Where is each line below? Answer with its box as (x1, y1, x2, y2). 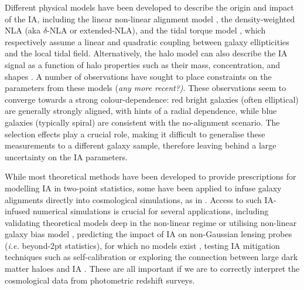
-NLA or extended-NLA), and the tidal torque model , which (47, 24, 266, 36)
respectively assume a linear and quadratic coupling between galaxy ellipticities (5, 35, 289, 48)
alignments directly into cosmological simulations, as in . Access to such (5, 193, 262, 205)
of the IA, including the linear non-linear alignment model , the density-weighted (5, 12, 295, 25)
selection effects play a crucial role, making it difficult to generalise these (5, 127, 265, 140)
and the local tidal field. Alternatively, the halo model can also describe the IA (5, 47, 288, 59)
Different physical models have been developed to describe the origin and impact (5, 1, 294, 13)
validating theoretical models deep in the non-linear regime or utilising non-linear (5, 216, 297, 228)
